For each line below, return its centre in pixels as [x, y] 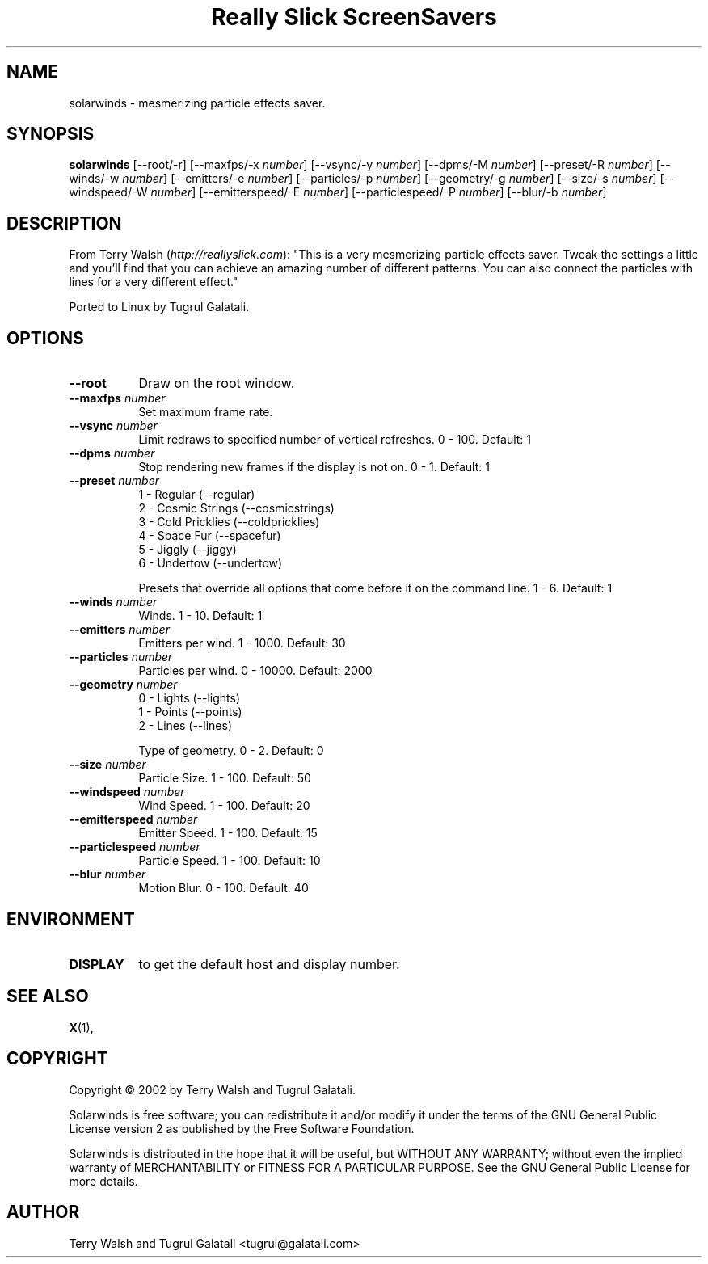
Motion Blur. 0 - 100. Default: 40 [223, 888]
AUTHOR [43, 1212]
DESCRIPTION [64, 223]
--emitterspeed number [133, 819]
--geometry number [123, 685]
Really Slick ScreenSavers [354, 17]
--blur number [107, 874]
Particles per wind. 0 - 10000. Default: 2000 [255, 671]
